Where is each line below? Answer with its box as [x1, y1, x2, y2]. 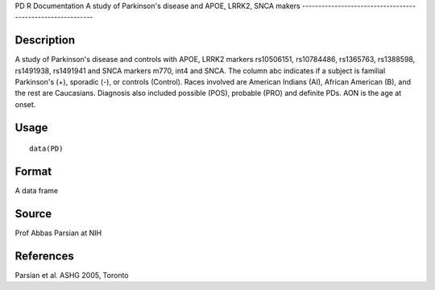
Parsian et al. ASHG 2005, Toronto [14, 270, 129, 280]
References [14, 249, 74, 263]
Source [14, 206, 52, 221]
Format [14, 165, 52, 179]
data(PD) [29, 144, 64, 153]
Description [14, 33, 76, 48]
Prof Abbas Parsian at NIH [14, 228, 102, 238]
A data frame [14, 186, 59, 196]
